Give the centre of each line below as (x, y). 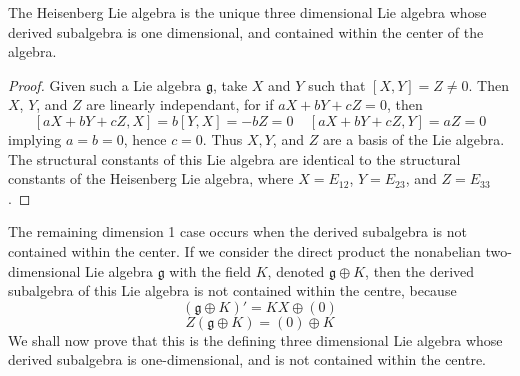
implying (35, 138)
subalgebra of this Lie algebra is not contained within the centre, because (232, 290)
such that (337, 84)
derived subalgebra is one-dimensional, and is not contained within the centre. (247, 359)
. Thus (222, 138)
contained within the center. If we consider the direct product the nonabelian (244, 250)
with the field (210, 270)
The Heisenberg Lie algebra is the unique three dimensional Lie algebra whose (247, 12)
